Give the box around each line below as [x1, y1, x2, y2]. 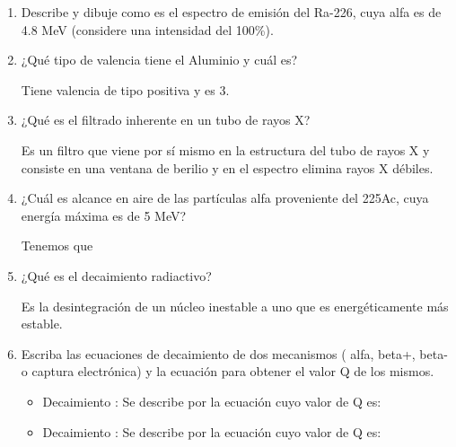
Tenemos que [21, 236, 93, 255]
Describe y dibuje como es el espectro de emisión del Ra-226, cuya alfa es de [21, 3, 442, 21]
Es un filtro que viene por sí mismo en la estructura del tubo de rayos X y [21, 140, 430, 159]
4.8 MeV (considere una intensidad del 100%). [21, 20, 274, 39]
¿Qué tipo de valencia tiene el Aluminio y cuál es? [21, 50, 298, 69]
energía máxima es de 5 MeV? [21, 206, 187, 224]
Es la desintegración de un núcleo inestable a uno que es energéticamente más [21, 296, 449, 315]
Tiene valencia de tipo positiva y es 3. [21, 80, 230, 99]
